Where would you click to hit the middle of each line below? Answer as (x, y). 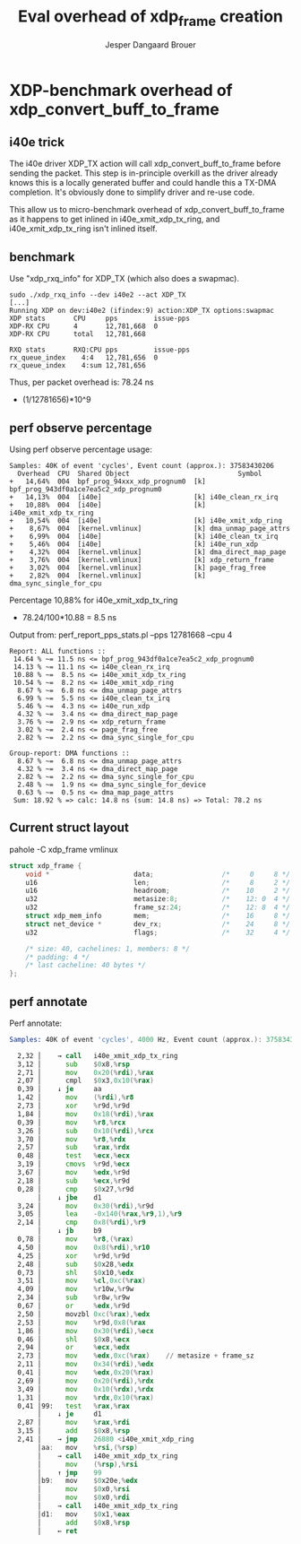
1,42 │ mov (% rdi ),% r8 (76, 1097)
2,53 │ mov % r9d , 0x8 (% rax (82, 1323)
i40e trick (37, 142)
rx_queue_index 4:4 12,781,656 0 (84, 358)
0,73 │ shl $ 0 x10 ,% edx (76, 1272)
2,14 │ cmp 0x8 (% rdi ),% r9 (82, 1223)
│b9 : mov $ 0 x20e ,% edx (88, 1481)
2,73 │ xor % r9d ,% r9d (73, 1106)
